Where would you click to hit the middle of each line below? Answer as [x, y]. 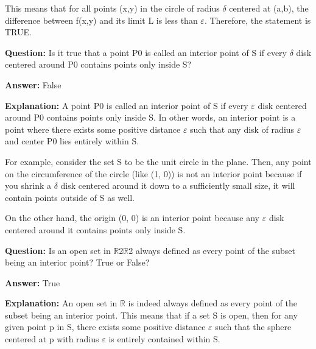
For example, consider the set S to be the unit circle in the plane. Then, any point [158, 161]
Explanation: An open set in [61, 303]
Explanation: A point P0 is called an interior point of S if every [127, 105]
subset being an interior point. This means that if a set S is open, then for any [151, 315]
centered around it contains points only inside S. [95, 229]
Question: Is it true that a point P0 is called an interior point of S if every [146, 52]
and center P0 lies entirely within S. [72, 141]
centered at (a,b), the [269, 8]
